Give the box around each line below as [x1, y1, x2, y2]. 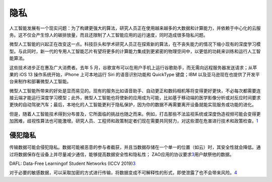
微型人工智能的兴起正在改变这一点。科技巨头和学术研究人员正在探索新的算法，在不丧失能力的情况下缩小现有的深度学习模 [9, 41, 261, 47]
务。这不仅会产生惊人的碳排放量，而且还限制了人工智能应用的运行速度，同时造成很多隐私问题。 [9, 32, 208, 38]
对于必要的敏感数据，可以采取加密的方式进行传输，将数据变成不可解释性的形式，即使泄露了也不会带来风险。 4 [9, 169, 238, 175]
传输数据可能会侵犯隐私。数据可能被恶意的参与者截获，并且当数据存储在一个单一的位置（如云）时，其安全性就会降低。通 [9, 144, 261, 150]
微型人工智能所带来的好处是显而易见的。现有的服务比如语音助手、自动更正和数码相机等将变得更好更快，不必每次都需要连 [9, 88, 261, 94]
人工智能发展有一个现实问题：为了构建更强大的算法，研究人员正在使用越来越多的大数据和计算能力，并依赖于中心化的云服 [9, 25, 261, 31]
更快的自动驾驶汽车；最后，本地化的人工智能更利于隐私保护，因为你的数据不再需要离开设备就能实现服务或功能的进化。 [9, 102, 256, 108]
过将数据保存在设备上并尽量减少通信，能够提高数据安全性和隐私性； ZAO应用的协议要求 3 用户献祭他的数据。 [9, 151, 234, 157]
